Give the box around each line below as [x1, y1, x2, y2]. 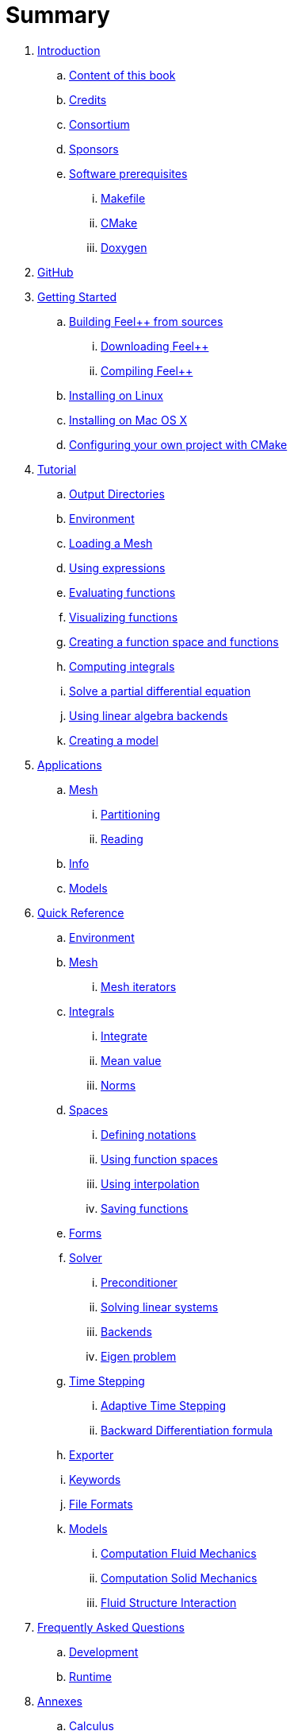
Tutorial [37, 462, 77, 476]
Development [69, 1644, 139, 1659]
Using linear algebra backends [69, 708, 228, 722]
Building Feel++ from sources [69, 314, 223, 328]
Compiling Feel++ [101, 363, 193, 378]
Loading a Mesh [69, 536, 153, 550]
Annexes [37, 1694, 82, 1708]
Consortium [69, 117, 130, 131]
